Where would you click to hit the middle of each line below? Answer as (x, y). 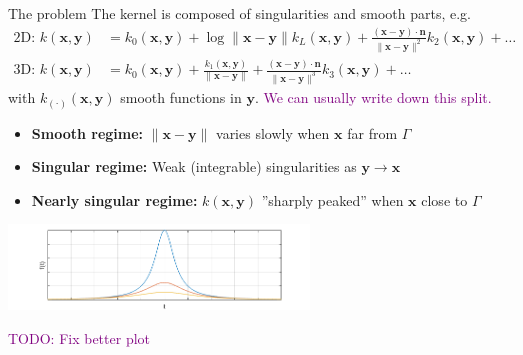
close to (444, 199)
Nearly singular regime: (114, 199)
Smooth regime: (87, 132)
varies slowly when (273, 132)
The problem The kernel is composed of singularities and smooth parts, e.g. (240, 13)
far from (372, 132)
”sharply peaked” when (332, 199)
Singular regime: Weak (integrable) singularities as (194, 166)
